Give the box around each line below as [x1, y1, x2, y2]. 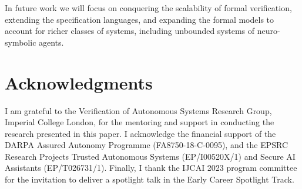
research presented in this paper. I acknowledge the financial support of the [5, 127, 276, 139]
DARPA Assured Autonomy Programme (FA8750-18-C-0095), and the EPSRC [5, 139, 288, 151]
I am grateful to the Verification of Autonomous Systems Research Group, [5, 104, 272, 116]
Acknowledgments [5, 70, 153, 94]
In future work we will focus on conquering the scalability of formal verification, [5, 2, 292, 13]
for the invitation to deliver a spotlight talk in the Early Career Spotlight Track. [5, 173, 294, 185]
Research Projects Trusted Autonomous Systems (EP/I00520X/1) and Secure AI [5, 150, 296, 162]
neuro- [257, 25, 280, 37]
